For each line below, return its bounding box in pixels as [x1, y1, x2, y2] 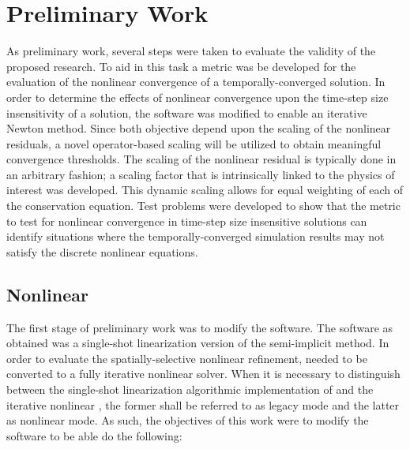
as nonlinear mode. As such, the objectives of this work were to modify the [6, 412, 369, 428]
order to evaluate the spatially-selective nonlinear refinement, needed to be [6, 350, 367, 366]
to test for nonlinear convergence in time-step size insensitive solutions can [6, 212, 367, 229]
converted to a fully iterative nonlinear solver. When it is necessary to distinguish [6, 365, 401, 382]
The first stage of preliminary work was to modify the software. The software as [6, 319, 393, 335]
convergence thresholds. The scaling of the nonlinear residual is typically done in [6, 151, 397, 167]
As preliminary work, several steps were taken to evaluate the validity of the [6, 43, 376, 59]
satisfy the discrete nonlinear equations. [6, 243, 198, 260]
